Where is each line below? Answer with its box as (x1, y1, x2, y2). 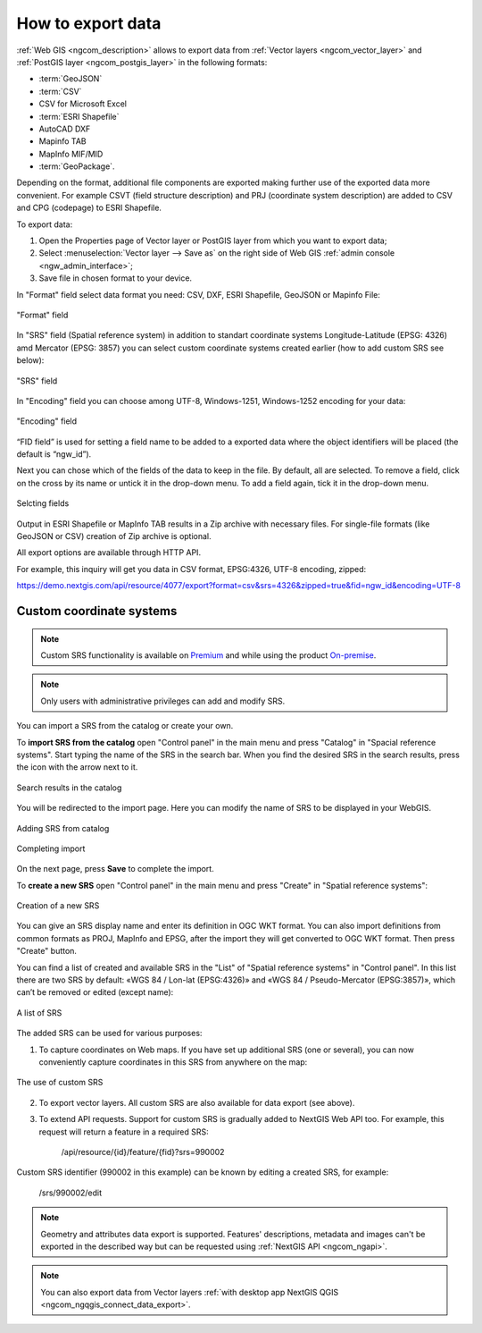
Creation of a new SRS (16, 900, 100, 911)
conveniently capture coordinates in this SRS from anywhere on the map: (38, 1057, 308, 1067)
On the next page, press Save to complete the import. (16, 864, 214, 874)
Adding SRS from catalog (16, 823, 110, 833)
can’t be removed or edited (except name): (16, 987, 174, 998)
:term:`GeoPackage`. (38, 161, 115, 172)
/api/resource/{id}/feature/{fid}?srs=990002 (61, 1146, 225, 1157)
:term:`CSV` (38, 86, 82, 97)
